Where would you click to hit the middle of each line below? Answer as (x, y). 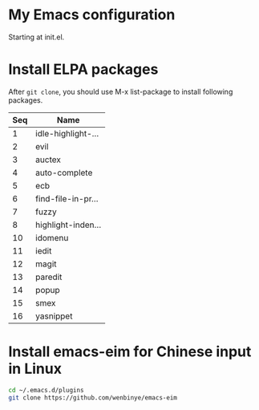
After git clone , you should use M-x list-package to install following (121, 91)
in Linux (35, 369)
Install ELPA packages (83, 69)
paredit (49, 277)
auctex (49, 160)
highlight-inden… (69, 225)
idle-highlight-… (67, 133)
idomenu (52, 237)
